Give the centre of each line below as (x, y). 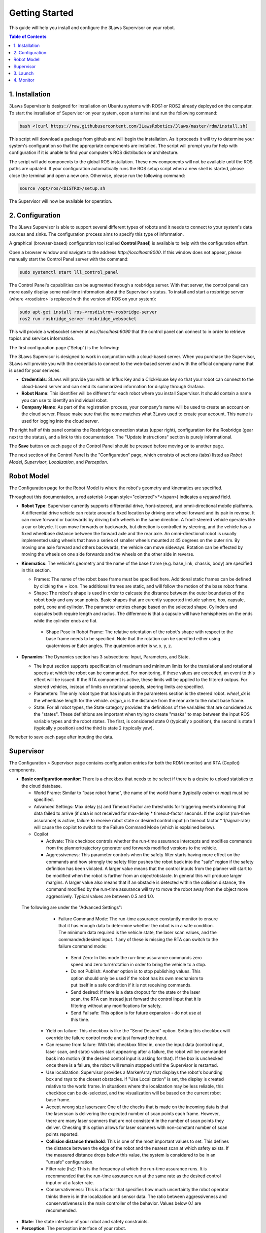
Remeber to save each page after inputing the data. (61, 737)
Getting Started (41, 13)
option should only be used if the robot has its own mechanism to (137, 978)
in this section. (36, 570)
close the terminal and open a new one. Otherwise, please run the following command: (97, 176)
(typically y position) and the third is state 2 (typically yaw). (94, 728)
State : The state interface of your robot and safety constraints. (85, 1221)
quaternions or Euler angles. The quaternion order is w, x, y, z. (109, 646)
